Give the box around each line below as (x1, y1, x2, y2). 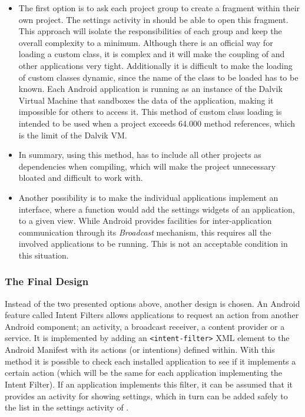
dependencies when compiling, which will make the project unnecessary (18, 160, 276, 172)
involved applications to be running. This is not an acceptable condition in (18, 237, 288, 250)
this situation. (18, 249, 69, 261)
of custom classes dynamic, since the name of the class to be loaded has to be (18, 71, 299, 83)
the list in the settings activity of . (5, 401, 129, 413)
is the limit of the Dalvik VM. (18, 128, 127, 141)
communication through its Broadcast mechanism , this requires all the (18, 226, 271, 238)
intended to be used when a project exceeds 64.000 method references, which (18, 117, 296, 129)
